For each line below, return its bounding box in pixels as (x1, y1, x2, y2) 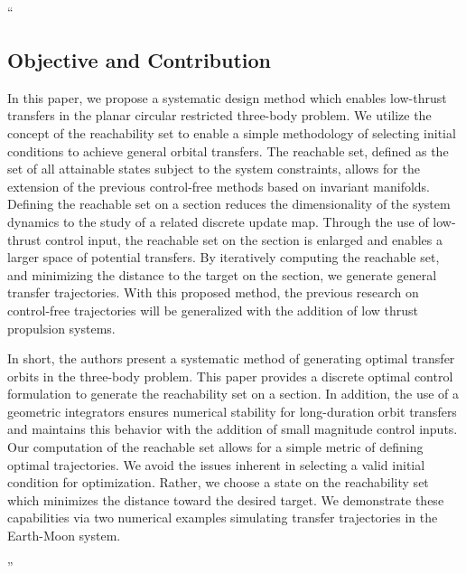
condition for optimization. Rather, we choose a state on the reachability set (7, 473, 429, 492)
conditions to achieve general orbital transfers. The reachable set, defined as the (7, 141, 449, 160)
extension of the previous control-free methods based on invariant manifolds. (7, 176, 431, 195)
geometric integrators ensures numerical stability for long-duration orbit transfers (7, 401, 457, 420)
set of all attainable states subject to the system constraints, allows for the (7, 159, 420, 178)
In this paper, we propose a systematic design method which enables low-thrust (7, 88, 447, 107)
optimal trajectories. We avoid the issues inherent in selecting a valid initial (7, 455, 425, 474)
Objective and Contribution (7, 45, 272, 73)
